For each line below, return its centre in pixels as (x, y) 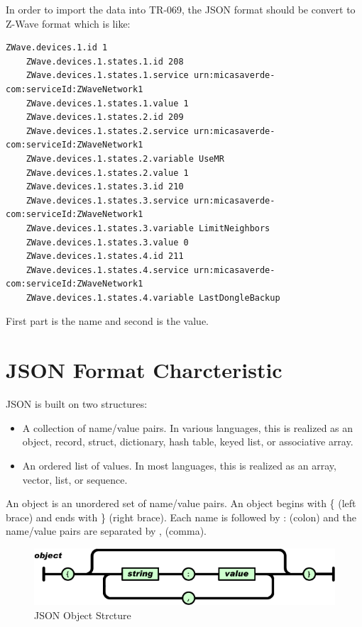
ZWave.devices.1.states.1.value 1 (107, 103)
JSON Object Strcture (83, 615)
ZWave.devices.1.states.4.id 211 (105, 256)
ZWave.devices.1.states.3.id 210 (105, 187)
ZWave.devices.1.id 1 (57, 48)
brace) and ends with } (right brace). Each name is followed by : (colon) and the (181, 517)
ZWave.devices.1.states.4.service (107, 270)
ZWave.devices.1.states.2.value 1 (107, 173)
